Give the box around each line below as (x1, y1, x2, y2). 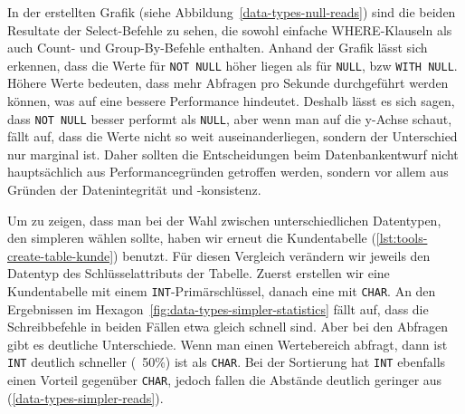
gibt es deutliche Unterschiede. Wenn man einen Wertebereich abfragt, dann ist (7, 334, 448, 353)
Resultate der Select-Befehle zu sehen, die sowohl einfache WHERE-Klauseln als (7, 20, 452, 39)
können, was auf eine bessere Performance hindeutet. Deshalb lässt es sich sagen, (7, 91, 455, 111)
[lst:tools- (375, 228, 428, 247)
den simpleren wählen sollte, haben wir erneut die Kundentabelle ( (7, 228, 376, 247)
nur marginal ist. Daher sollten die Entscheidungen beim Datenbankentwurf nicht (7, 144, 459, 163)
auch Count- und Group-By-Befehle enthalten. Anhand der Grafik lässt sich (7, 38, 428, 57)
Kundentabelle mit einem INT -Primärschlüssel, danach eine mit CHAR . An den (7, 282, 436, 301)
